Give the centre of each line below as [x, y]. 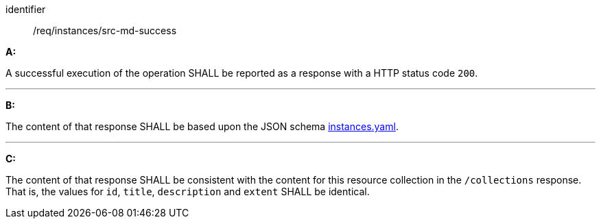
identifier [26, 9]
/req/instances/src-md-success [105, 30]
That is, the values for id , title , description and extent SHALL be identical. [188, 191]
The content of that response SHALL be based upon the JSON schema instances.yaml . [202, 126]
